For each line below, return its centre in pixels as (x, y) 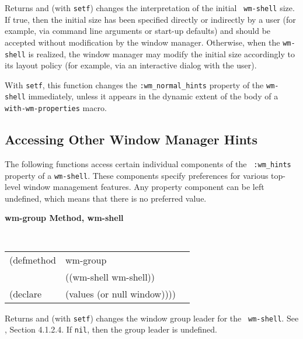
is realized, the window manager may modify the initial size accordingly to (161, 53)
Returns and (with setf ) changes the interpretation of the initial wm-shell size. (150, 8)
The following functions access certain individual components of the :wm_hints (148, 163)
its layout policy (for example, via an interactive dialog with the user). (131, 65)
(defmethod (33, 260)
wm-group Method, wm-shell (64, 218)
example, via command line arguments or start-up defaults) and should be (138, 31)
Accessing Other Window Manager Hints (131, 139)
